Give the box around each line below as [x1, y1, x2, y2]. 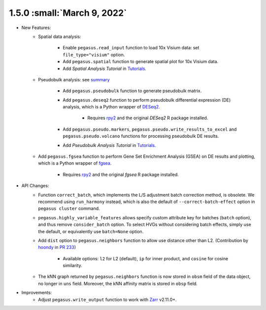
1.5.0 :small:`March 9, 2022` [9, 7, 127, 18]
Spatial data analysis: [38, 34, 81, 39]
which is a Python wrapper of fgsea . [38, 160, 112, 166]
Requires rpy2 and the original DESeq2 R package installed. [87, 115, 208, 121]
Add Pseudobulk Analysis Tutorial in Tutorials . [63, 142, 156, 148]
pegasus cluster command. [38, 206, 100, 211]
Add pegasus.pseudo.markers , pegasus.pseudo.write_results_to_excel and [63, 126, 237, 132]
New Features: [21, 25, 51, 31]
